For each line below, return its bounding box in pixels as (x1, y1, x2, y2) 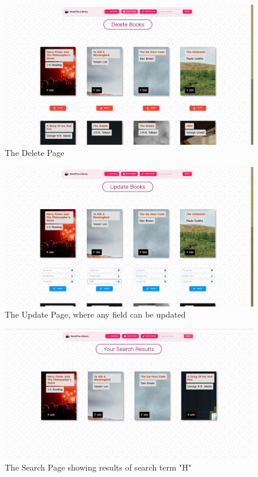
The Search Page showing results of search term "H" (5, 461, 192, 473)
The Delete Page (5, 146, 64, 159)
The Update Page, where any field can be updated (5, 308, 186, 321)
